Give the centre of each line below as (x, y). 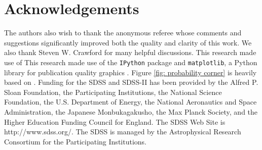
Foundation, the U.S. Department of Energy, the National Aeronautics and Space (130, 102)
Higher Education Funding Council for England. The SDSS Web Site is (115, 121)
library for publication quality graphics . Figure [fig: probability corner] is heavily (130, 72)
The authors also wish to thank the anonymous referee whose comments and (123, 33)
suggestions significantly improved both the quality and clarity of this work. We (128, 42)
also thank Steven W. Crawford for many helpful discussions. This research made (130, 52)
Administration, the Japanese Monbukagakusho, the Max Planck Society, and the (131, 111)
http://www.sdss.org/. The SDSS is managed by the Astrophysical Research (123, 132)
